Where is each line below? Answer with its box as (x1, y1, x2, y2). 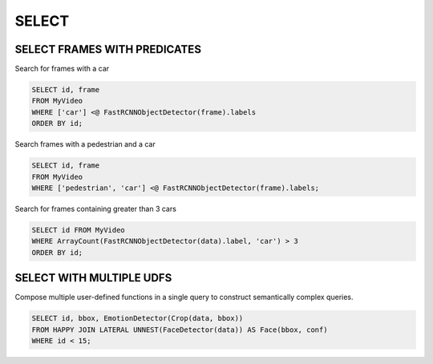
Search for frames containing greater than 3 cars (14, 204, 176, 213)
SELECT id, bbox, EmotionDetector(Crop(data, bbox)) (31, 313, 244, 323)
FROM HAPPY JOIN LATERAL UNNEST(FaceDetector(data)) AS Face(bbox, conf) (31, 325, 328, 334)
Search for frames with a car (14, 64, 110, 74)
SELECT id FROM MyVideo (31, 225, 126, 234)
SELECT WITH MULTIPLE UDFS (14, 271, 172, 285)
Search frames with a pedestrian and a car (14, 140, 156, 149)
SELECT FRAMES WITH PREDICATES (14, 42, 202, 56)
